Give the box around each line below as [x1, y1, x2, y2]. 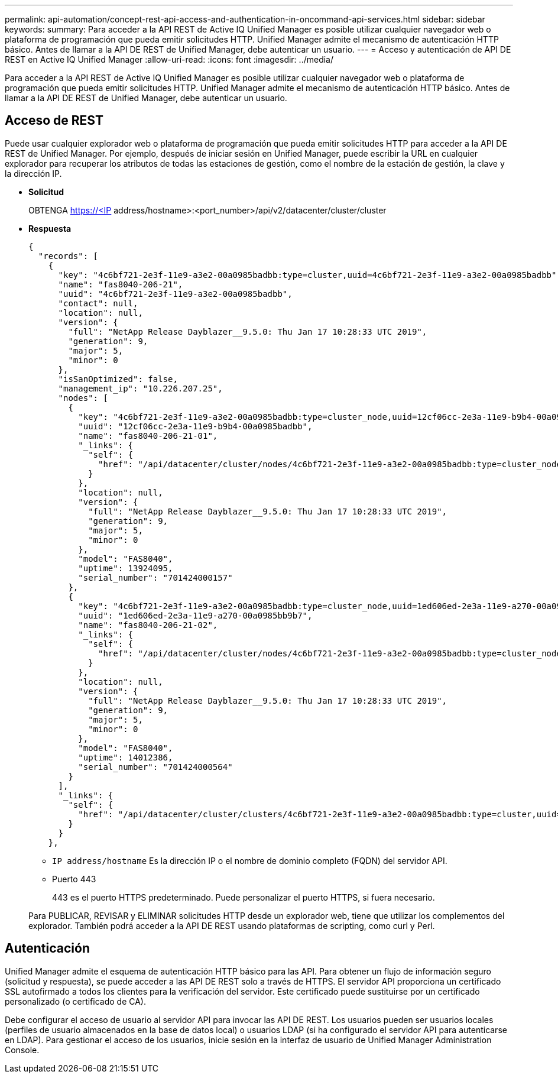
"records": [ [38, 251, 99, 261]
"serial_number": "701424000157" [78, 572, 233, 582]
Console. [5, 1044, 40, 1055]
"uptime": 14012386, [78, 752, 173, 762]
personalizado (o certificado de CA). [5, 996, 146, 1006]
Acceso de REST [5, 113, 103, 128]
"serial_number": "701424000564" [78, 762, 233, 772]
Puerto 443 [52, 873, 96, 884]
